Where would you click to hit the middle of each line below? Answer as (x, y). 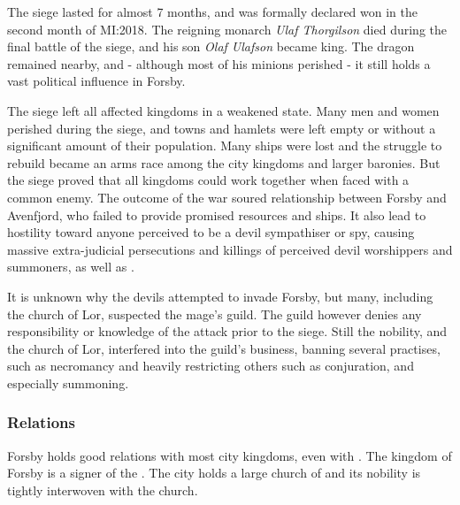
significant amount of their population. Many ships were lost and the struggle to (225, 145)
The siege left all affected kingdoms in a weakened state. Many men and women (223, 110)
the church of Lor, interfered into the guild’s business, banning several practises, (224, 348)
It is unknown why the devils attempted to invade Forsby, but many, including (220, 296)
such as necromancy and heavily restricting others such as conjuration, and (211, 366)
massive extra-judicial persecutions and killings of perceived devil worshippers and (230, 249)
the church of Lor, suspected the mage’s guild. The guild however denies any (215, 314)
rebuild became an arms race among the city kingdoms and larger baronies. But (224, 162)
